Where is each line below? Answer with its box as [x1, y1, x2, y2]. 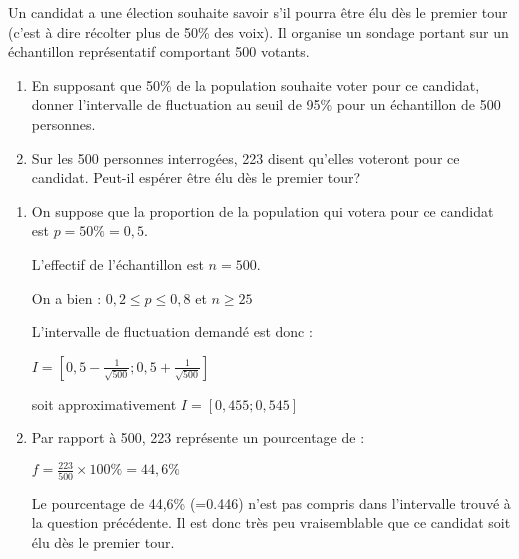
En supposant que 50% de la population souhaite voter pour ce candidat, [31, 74, 480, 95]
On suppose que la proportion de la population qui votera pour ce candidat [31, 200, 494, 221]
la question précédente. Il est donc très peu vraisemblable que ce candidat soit [31, 512, 511, 533]
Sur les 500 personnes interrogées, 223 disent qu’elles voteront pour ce [31, 147, 460, 168]
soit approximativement [31, 393, 177, 414]
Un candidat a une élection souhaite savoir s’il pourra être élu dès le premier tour [8, 2, 508, 22]
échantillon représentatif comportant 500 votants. [8, 41, 310, 62]
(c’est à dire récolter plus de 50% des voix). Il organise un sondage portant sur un [8, 21, 509, 42]
